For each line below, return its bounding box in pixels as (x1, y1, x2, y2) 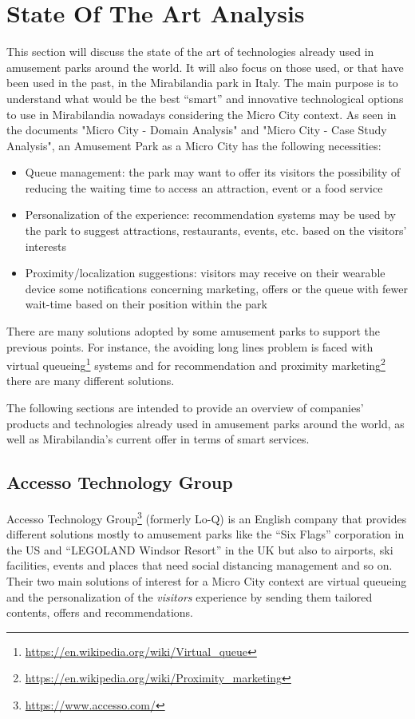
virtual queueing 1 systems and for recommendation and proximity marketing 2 (6, 355, 385, 373)
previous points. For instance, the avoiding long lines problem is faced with (6, 338, 373, 355)
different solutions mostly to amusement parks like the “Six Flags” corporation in (6, 526, 405, 542)
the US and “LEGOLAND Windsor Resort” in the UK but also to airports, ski (6, 541, 393, 558)
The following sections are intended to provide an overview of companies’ (6, 399, 364, 416)
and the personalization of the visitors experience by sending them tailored (6, 588, 373, 605)
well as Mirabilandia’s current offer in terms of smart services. (6, 431, 310, 447)
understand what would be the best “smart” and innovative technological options (6, 89, 404, 106)
